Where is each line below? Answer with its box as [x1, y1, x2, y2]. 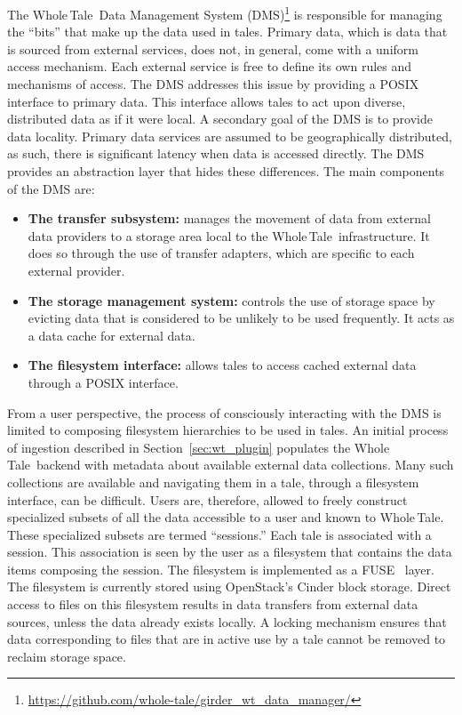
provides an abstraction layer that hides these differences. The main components [7, 162, 445, 180]
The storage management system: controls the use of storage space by [28, 291, 435, 309]
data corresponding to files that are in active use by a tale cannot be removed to [7, 630, 446, 648]
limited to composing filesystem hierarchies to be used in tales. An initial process [7, 421, 449, 439]
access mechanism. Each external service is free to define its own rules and [7, 57, 412, 76]
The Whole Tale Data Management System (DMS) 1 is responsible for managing [7, 3, 442, 23]
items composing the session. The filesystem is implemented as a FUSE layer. [7, 559, 434, 578]
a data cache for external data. [28, 325, 195, 344]
